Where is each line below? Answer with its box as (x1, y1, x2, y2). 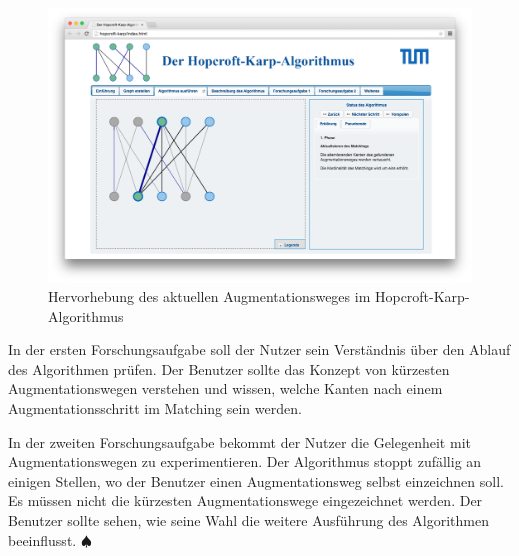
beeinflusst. (8, 529, 77, 550)
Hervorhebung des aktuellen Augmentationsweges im (48, 286, 371, 307)
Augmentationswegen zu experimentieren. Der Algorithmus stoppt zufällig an (8, 451, 482, 472)
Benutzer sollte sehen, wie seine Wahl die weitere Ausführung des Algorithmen (8, 510, 489, 531)
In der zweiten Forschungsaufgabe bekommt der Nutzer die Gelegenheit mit (8, 431, 471, 452)
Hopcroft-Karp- (374, 286, 470, 307)
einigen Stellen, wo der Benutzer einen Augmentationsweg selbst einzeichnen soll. (8, 470, 504, 491)
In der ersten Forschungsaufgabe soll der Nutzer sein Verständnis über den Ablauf (8, 339, 511, 360)
